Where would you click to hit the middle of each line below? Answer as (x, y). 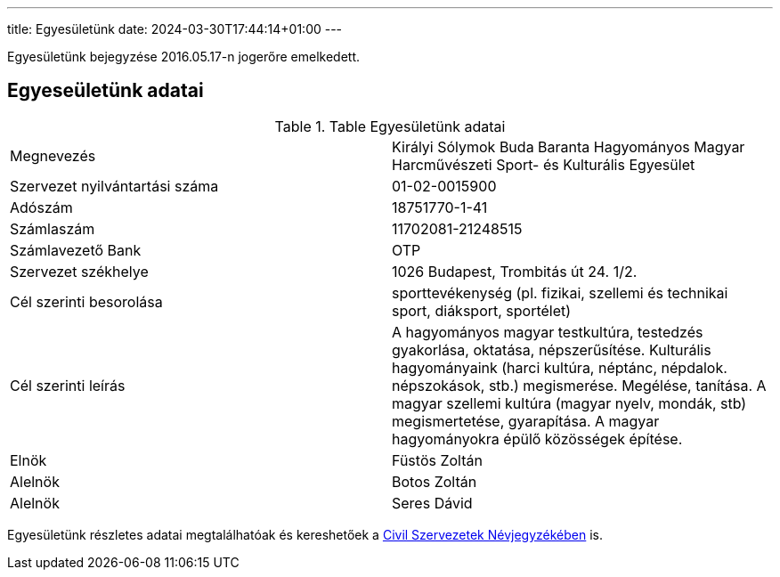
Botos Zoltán (435, 481)
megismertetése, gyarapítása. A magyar (526, 421)
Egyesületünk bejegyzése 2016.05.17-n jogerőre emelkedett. (183, 57)
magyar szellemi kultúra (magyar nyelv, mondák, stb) (569, 403)
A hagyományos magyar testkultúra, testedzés (548, 332)
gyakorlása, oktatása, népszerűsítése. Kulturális (552, 349)
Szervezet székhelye (79, 271)
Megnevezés (53, 155)
